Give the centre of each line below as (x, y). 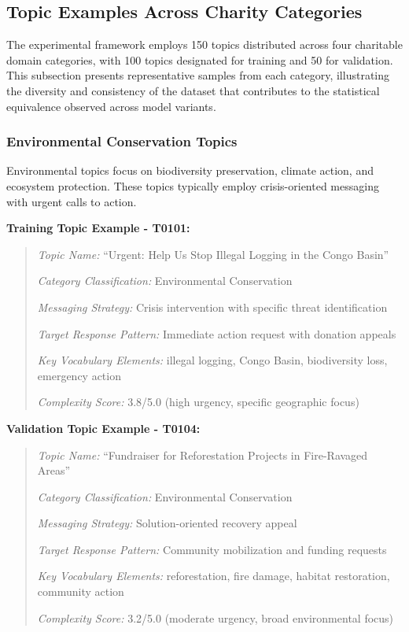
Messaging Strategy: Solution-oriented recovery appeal (167, 523)
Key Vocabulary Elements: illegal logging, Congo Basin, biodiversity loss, (212, 360)
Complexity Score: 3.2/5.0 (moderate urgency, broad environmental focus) (216, 617)
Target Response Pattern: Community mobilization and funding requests (212, 549)
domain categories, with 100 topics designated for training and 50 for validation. (200, 59)
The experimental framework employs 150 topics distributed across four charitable (204, 44)
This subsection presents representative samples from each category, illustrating (198, 75)
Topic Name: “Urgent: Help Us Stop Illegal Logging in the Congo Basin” (213, 254)
